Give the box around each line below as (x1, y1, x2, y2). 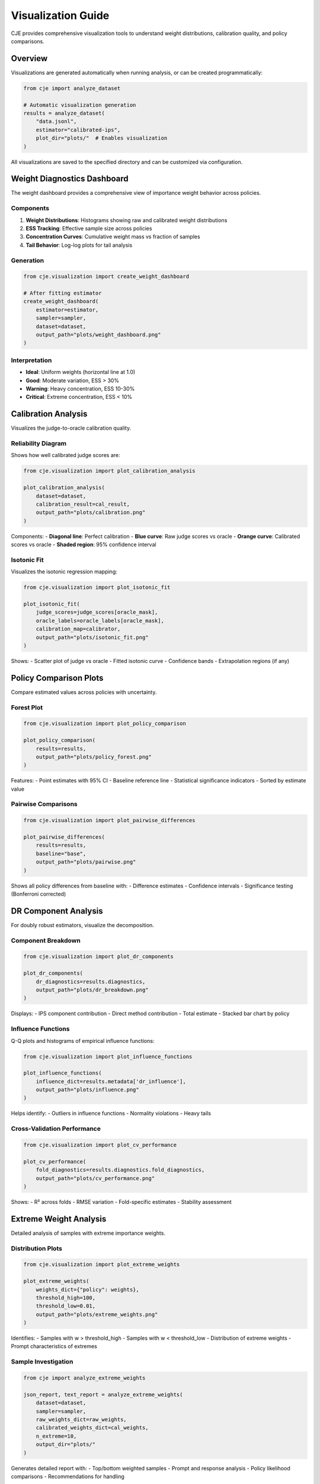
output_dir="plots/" (36, 1441, 96, 1448)
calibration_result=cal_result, (36, 500, 130, 508)
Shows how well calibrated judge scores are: (11, 452, 121, 459)
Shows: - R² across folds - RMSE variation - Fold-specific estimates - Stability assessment (11, 1198, 232, 1205)
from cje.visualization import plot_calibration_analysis (23, 468, 196, 474)
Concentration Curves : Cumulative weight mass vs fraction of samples (25, 233, 201, 240)
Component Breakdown (11, 936, 81, 944)
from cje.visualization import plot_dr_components (23, 953, 174, 960)
